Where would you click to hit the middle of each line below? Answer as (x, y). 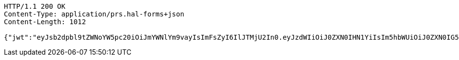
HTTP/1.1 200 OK (35, 6)
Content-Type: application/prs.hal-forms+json (94, 14)
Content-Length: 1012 (45, 22)
